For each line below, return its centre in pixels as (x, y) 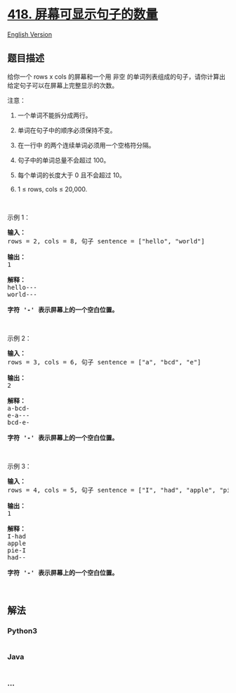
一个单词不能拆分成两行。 (54, 115)
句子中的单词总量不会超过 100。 (64, 160)
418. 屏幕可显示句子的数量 (83, 14)
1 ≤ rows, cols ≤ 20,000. (52, 189)
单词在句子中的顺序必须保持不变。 (67, 130)
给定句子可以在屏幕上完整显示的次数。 (63, 85)
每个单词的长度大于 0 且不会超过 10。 (71, 175)
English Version (30, 34)
